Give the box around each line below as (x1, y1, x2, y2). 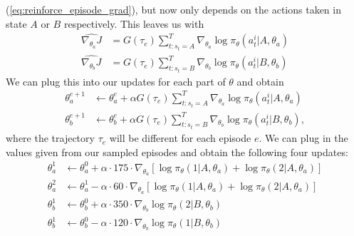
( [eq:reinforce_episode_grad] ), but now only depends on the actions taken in (6, 2, 341, 16)
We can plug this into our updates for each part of (6, 73, 226, 88)
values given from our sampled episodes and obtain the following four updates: (6, 144, 348, 159)
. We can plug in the (259, 130, 348, 145)
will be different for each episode (109, 130, 251, 145)
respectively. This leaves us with (63, 16, 204, 31)
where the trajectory (6, 130, 95, 145)
